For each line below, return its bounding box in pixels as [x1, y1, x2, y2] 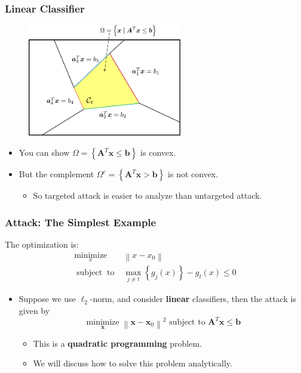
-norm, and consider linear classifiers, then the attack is [90, 292, 296, 305]
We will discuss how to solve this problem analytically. [33, 357, 232, 369]
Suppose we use [19, 292, 76, 305]
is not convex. [168, 168, 219, 180]
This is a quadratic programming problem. [33, 337, 202, 349]
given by [19, 304, 50, 316]
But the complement [19, 168, 94, 180]
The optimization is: [5, 238, 79, 250]
